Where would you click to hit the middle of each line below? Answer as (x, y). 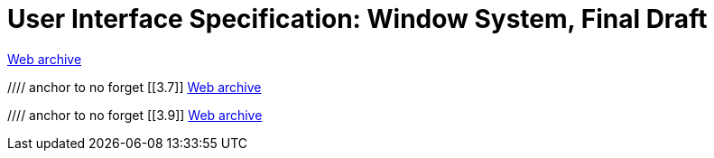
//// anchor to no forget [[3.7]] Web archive (134, 87)
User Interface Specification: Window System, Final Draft (357, 19)
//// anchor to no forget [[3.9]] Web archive (135, 115)
